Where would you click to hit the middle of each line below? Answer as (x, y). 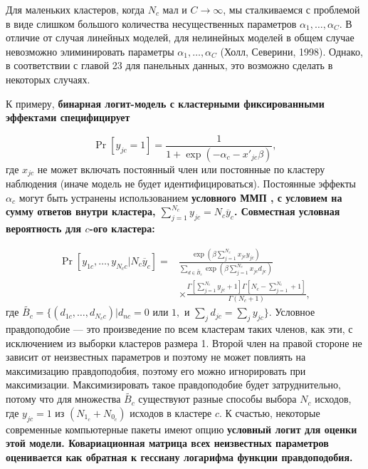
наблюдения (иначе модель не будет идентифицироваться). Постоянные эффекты (181, 184)
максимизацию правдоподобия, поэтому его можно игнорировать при (156, 370)
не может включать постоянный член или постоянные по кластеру (181, 169)
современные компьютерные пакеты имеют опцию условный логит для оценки (182, 429)
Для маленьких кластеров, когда (75, 9)
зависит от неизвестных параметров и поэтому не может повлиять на (156, 357)
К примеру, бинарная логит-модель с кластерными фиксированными (165, 103)
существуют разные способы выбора (217, 399)
